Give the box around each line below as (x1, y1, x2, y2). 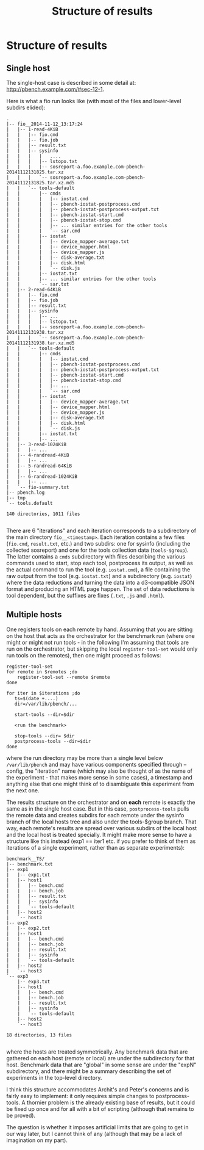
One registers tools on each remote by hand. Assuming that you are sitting (6, 626, 193, 633)
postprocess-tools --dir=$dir (14, 738, 91, 744)
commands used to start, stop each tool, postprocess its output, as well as (6, 560, 193, 566)
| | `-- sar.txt (6, 281, 69, 287)
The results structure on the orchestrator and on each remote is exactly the (6, 798, 195, 806)
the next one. (6, 786, 40, 794)
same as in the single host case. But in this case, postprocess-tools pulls (6, 805, 189, 812)
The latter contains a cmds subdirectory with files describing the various (6, 553, 186, 560)
